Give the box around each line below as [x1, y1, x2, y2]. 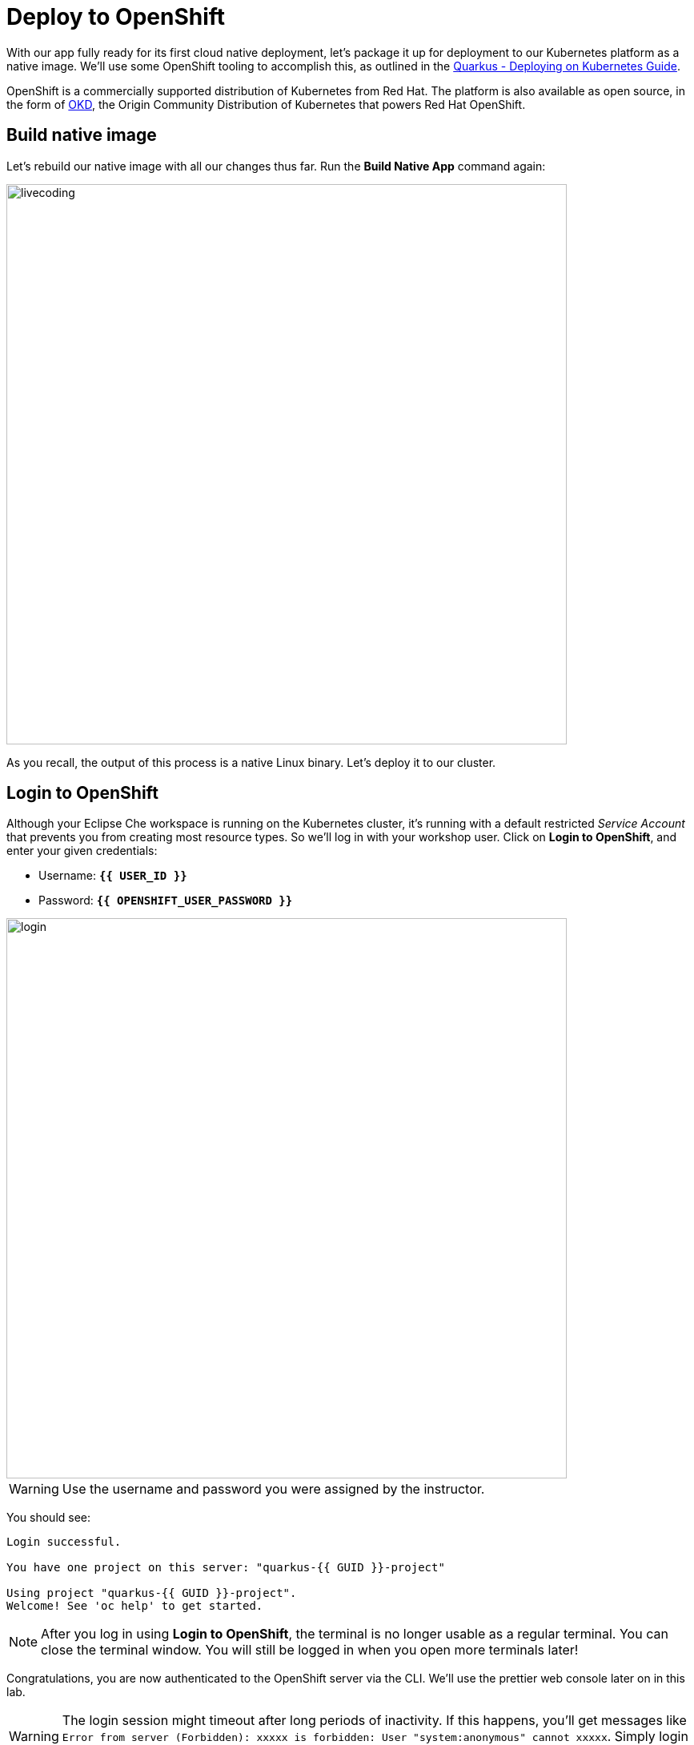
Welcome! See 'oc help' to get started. [6, 1599, 263, 1613]
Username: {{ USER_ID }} [38, 868, 187, 883]
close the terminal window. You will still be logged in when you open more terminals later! [41, 1642, 579, 1659]
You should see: [6, 1510, 91, 1525]
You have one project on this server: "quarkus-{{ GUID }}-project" [6, 1561, 445, 1575]
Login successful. [6, 1535, 122, 1549]
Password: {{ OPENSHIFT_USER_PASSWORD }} [38, 893, 293, 908]
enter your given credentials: [6, 844, 158, 858]
